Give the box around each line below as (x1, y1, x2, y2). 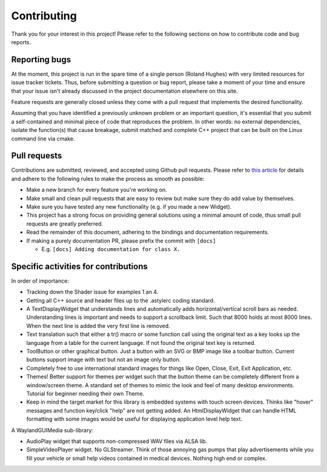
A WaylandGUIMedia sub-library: (11, 427, 94, 434)
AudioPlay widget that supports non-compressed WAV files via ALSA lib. (26, 438, 208, 445)
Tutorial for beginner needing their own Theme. (26, 390, 145, 397)
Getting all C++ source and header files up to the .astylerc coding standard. (26, 297, 215, 304)
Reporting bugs (11, 54, 71, 65)
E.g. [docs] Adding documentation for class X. (41, 246, 181, 252)
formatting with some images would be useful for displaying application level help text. (26, 415, 242, 423)
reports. (11, 38, 31, 45)
